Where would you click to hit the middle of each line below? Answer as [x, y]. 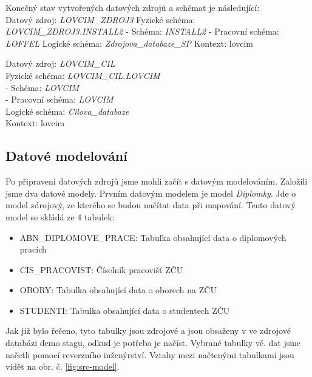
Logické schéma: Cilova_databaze [67, 111]
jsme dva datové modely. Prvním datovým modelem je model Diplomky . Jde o [151, 193]
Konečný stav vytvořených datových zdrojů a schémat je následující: [133, 7]
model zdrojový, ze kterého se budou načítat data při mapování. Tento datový [151, 205]
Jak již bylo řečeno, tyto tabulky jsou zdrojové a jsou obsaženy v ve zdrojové [148, 331]
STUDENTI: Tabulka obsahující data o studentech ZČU [125, 310]
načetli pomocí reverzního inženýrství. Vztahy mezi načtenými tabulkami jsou [150, 354]
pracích [33, 249]
